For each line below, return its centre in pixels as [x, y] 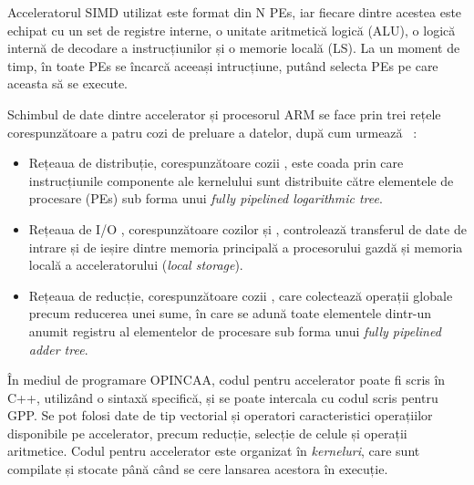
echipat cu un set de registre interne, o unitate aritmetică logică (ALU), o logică [232, 30]
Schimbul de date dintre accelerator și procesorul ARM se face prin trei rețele [224, 114]
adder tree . [58, 349]
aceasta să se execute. [68, 83]
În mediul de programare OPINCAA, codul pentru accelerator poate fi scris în [227, 380]
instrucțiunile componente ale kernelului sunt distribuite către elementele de [241, 180]
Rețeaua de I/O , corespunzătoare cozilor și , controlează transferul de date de [247, 228]
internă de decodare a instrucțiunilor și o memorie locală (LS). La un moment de [234, 48]
